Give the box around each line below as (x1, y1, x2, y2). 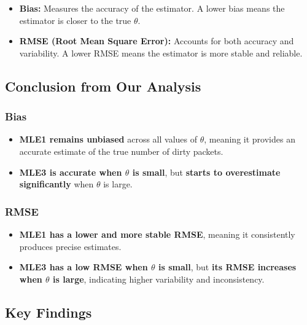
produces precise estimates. (19, 240, 122, 253)
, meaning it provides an (204, 133, 295, 146)
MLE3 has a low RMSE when (19, 260, 148, 273)
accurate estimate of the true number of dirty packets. (19, 144, 223, 157)
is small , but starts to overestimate (132, 165, 281, 178)
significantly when (19, 178, 94, 190)
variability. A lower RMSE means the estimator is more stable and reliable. (19, 46, 303, 59)
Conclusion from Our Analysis (5, 76, 201, 95)
